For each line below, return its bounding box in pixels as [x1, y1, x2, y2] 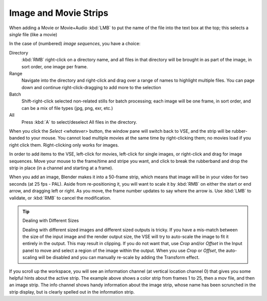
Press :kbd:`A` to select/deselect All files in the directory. [21, 119, 137, 125]
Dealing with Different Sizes [22, 218, 79, 224]
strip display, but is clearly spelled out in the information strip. [9, 289, 135, 295]
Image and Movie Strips [9, 7, 109, 18]
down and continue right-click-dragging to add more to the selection [21, 84, 162, 90]
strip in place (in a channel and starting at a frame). [9, 165, 114, 171]
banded [9, 135, 25, 141]
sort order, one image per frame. [21, 63, 89, 69]
